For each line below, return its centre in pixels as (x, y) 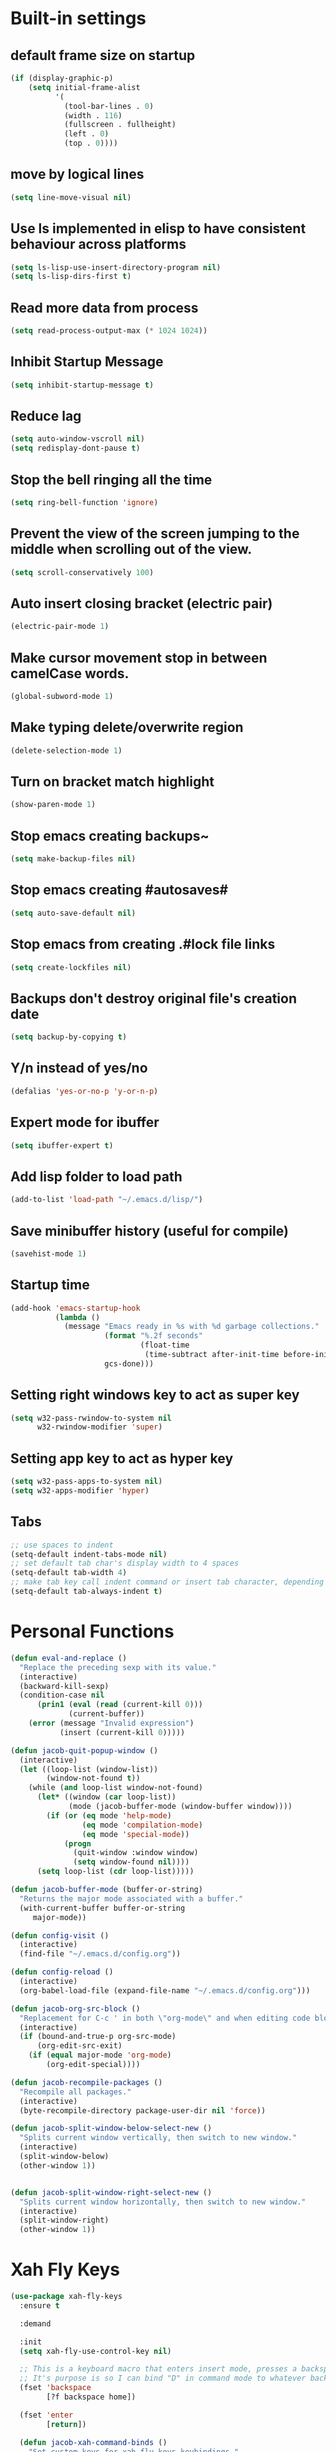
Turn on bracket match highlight (112, 782)
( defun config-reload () (62, 1972)
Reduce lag (46, 416)
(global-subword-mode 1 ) (62, 697)
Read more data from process (104, 307)
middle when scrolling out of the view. (131, 549)
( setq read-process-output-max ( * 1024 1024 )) (109, 331)
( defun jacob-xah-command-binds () (93, 2442)
